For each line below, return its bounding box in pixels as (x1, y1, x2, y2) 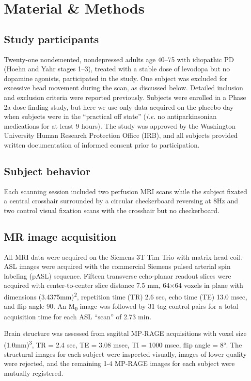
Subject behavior (4, 163, 91, 178)
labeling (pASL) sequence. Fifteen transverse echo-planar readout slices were (4, 270, 231, 281)
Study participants (4, 31, 99, 46)
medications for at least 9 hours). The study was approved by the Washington (4, 120, 236, 131)
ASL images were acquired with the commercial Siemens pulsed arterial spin (4, 261, 231, 271)
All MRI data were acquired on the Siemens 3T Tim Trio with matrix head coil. (4, 251, 242, 262)
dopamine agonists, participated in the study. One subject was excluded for (4, 73, 228, 83)
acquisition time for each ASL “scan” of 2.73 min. (4, 312, 152, 322)
